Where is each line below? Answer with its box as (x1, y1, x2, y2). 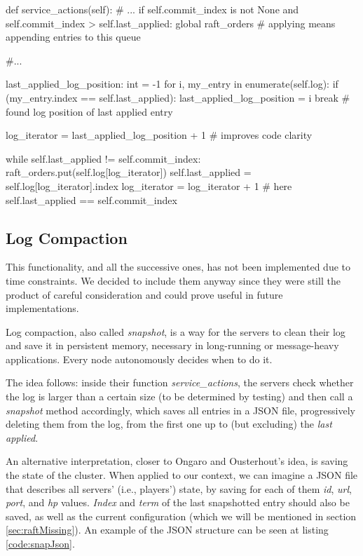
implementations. (6, 301, 79, 316)
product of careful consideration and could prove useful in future (6, 287, 283, 301)
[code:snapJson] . (6, 536, 75, 551)
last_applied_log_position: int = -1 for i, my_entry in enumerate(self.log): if (6, 76, 338, 91)
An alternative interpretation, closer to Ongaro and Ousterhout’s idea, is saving (6, 454, 348, 468)
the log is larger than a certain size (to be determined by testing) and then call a (6, 389, 353, 404)
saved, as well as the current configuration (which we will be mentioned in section (6, 508, 357, 523)
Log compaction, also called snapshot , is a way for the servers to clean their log (6, 324, 345, 339)
